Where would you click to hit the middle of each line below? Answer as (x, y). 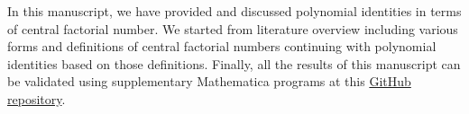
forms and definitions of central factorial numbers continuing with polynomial (222, 46)
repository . (37, 98)
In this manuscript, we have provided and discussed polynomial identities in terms (234, 11)
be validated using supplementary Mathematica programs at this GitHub (209, 81)
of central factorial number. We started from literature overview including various (233, 28)
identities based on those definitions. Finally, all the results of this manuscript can (234, 63)
